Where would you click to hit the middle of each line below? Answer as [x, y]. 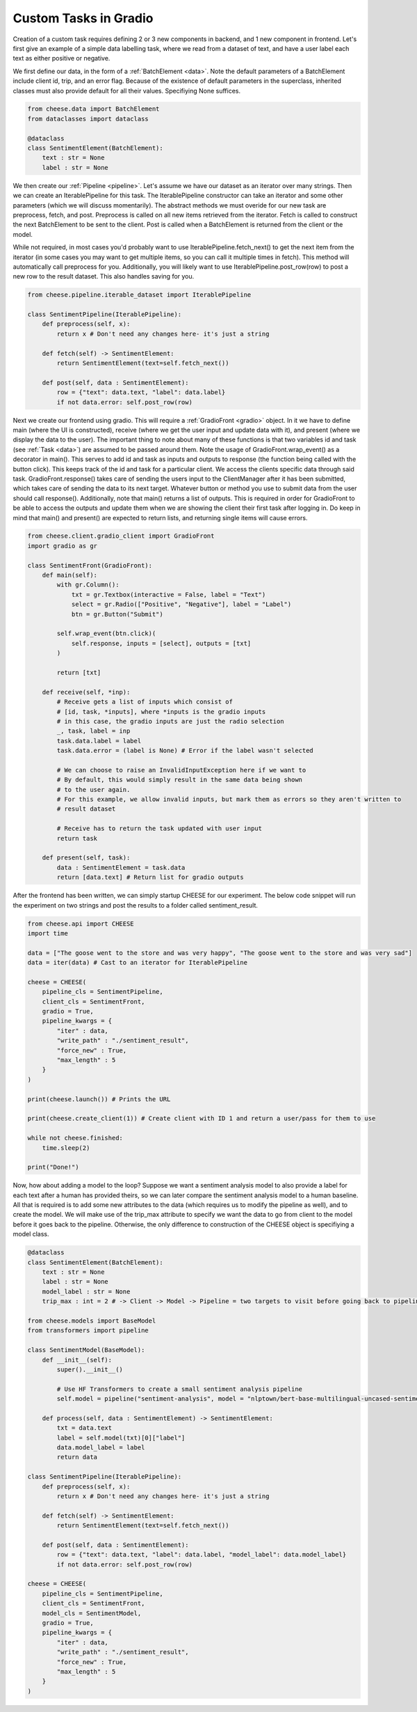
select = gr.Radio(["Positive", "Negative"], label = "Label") [181, 605]
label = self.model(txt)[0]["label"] [121, 1438]
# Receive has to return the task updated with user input [160, 828]
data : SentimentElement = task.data [121, 867]
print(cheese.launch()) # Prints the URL [99, 1099]
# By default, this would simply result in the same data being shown [179, 780]
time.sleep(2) [66, 1148]
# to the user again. [93, 789]
